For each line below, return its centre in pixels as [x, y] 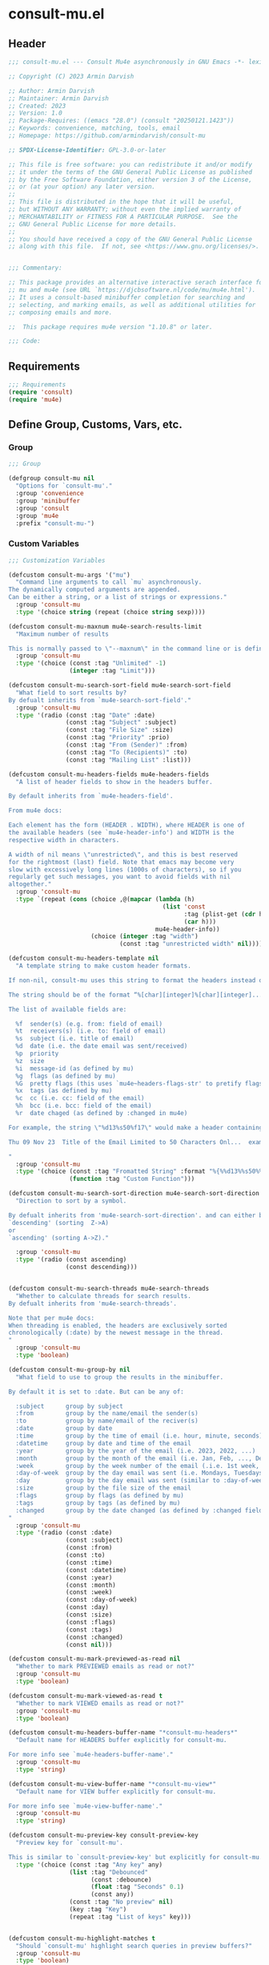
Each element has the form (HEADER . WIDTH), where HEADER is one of [127, 825]
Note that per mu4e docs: [51, 1318]
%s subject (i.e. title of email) [75, 1039]
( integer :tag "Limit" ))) [112, 671]
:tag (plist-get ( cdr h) [225, 914]
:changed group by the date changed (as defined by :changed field [139, 1510]
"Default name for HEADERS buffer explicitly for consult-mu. [121, 1741]
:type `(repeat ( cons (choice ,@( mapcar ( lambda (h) [105, 900]
